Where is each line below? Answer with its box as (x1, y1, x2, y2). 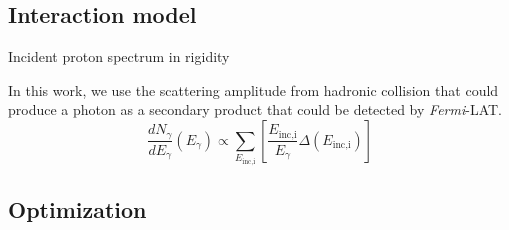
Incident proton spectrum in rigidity (8, 46, 230, 67)
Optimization (8, 194, 147, 225)
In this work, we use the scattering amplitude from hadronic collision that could (8, 79, 499, 100)
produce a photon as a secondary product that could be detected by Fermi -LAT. (8, 99, 502, 120)
